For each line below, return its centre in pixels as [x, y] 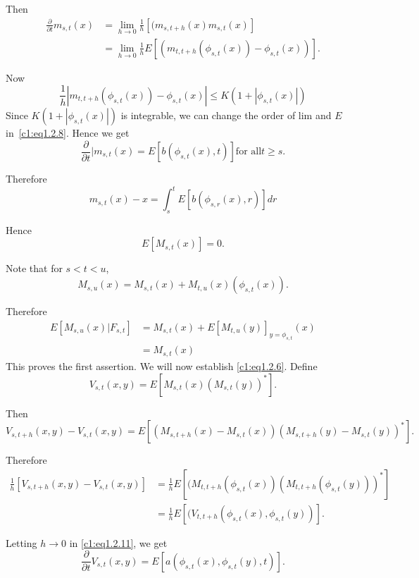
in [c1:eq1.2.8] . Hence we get [68, 132]
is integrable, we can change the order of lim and [226, 115]
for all [249, 152]
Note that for [34, 268]
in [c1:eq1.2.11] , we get [118, 542]
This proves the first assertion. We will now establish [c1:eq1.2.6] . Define [162, 365]
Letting [21, 542]
